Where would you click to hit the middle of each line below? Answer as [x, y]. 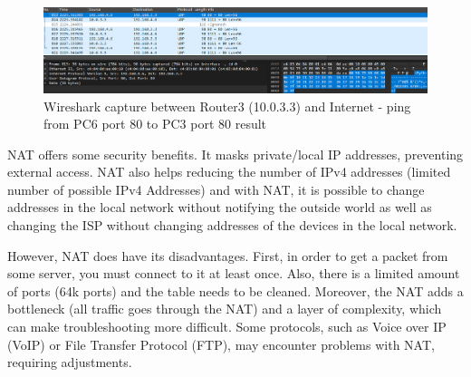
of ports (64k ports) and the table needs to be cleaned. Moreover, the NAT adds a [235, 290]
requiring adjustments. [70, 362]
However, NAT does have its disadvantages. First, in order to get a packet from [228, 255]
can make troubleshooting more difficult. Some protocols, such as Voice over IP [227, 327]
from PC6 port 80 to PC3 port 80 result [155, 124]
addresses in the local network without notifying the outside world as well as [220, 207]
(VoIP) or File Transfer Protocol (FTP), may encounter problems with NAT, [221, 344]
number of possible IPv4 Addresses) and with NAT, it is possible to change [216, 189]
